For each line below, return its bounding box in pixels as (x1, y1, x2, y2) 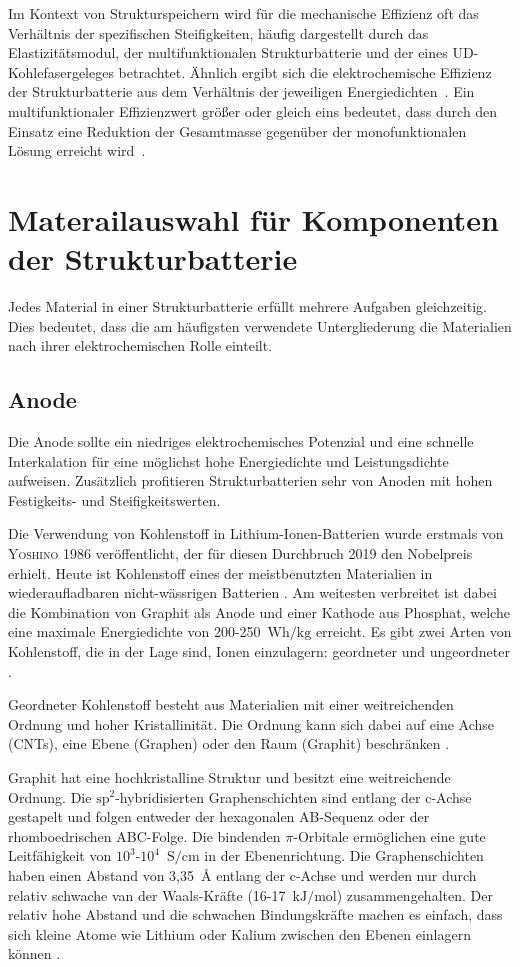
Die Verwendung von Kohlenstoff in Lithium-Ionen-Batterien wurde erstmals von (8, 523, 504, 544)
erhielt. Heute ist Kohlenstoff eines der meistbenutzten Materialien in (8, 562, 433, 583)
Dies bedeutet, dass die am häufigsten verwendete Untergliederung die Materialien (8, 315, 512, 336)
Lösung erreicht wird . (8, 140, 146, 161)
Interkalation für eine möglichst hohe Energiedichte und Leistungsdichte (8, 450, 449, 471)
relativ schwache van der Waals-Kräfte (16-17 (8, 884, 286, 905)
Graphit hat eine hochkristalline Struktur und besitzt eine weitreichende (8, 766, 451, 787)
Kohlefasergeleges (8, 61, 114, 82)
